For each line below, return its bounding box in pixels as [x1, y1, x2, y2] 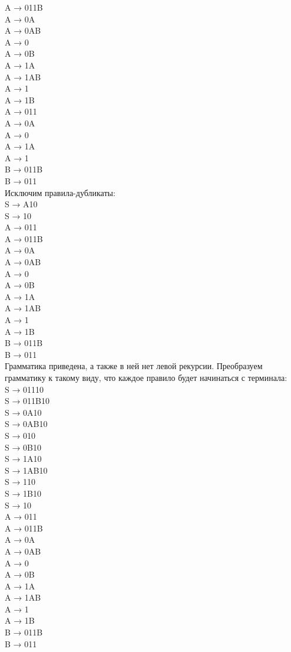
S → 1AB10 [5, 464, 48, 476]
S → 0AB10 [5, 418, 48, 430]
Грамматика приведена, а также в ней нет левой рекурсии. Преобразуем [5, 360, 263, 372]
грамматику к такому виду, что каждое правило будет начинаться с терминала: [5, 371, 287, 383]
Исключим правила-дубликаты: [5, 186, 115, 198]
